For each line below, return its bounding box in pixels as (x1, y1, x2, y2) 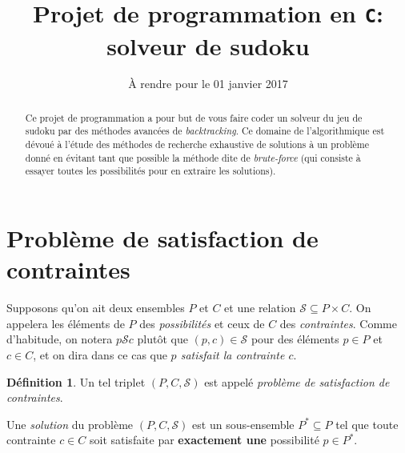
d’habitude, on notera (6, 331, 113, 347)
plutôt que (137, 331, 188, 347)
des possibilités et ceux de (139, 315, 265, 331)
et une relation (224, 299, 296, 316)
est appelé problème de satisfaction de (204, 373, 390, 390)
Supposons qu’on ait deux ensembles (6, 299, 185, 316)
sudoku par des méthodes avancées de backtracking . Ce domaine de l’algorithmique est (25, 124, 385, 138)
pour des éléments (251, 331, 339, 347)
